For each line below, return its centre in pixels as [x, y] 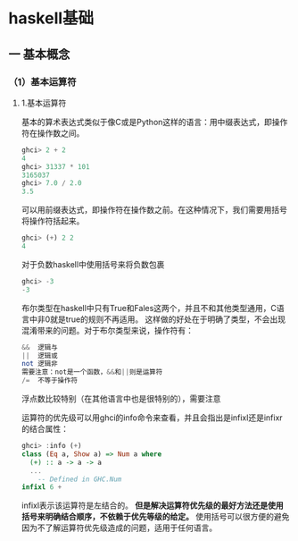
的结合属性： [45, 429]
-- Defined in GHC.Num [80, 479]
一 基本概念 [39, 54]
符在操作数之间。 [53, 133]
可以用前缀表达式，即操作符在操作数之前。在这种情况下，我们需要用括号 [154, 210]
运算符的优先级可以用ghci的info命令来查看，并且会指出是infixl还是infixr [152, 418]
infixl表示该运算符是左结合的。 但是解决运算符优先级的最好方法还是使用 [153, 505]
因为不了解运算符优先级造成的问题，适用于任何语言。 [119, 528]
